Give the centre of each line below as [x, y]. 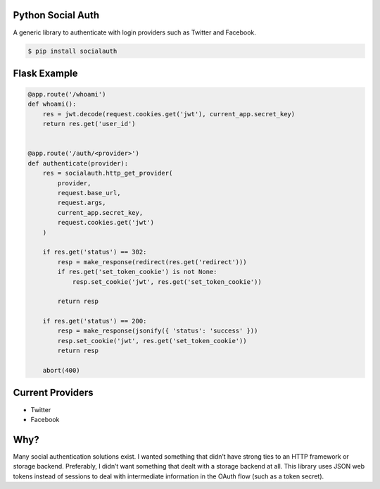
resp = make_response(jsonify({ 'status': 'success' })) [158, 331]
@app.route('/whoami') [67, 94]
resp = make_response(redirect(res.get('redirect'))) [152, 262]
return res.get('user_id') [89, 124]
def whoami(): [52, 104]
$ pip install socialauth [72, 51]
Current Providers [53, 393]
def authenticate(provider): [78, 163]
